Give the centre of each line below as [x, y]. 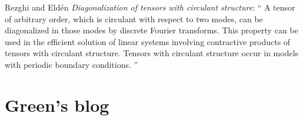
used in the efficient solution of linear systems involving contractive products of [148, 41]
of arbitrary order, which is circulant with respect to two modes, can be [134, 18]
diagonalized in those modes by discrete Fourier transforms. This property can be [151, 30]
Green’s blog [57, 104]
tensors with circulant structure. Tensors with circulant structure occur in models [152, 53]
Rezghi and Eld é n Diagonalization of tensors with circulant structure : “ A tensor [150, 7]
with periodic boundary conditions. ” [71, 64]
